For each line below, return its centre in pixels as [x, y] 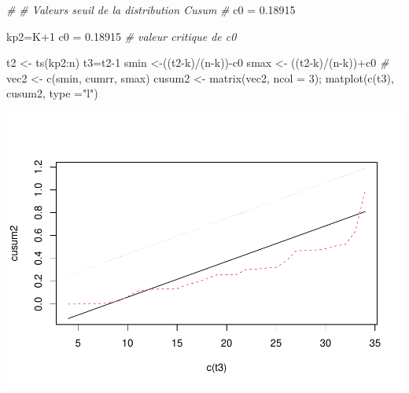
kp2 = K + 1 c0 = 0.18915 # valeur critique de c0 [122, 36]
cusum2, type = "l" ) [52, 93]
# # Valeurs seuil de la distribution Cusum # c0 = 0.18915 [151, 9]
